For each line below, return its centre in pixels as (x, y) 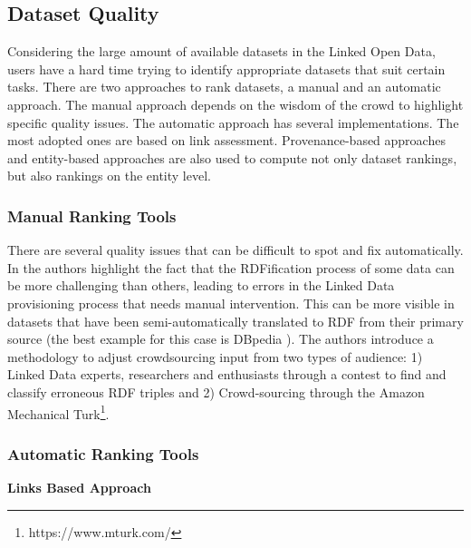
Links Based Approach (79, 487)
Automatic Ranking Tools (103, 453)
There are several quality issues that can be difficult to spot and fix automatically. (235, 250)
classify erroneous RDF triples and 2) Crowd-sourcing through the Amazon (216, 391)
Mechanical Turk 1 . (58, 412)
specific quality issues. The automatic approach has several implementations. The (233, 122)
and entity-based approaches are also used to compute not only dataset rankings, (232, 157)
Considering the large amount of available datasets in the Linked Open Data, (221, 51)
